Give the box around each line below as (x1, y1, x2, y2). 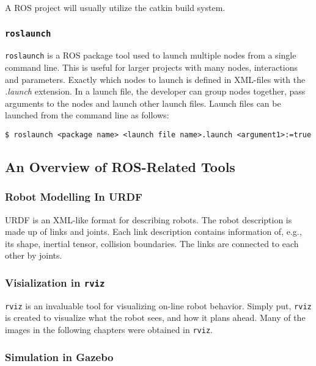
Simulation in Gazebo (5, 349, 114, 364)
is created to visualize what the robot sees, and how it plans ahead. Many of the (5, 311, 306, 324)
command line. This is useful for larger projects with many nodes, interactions (5, 61, 298, 74)
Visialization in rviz (5, 274, 105, 290)
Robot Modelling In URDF (5, 189, 142, 204)
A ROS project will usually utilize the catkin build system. (5, 1, 226, 13)
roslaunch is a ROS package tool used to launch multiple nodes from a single (5, 49, 296, 62)
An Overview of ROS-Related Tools (5, 157, 235, 176)
